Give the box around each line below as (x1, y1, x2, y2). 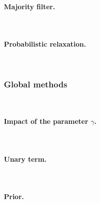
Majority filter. (4, 1, 55, 11)
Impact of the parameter (4, 116, 88, 126)
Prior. (4, 191, 24, 201)
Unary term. (4, 153, 47, 164)
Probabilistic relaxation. (4, 38, 86, 49)
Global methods (4, 78, 67, 90)
